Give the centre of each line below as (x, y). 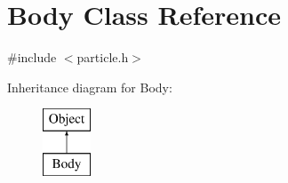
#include (32, 57)
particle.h (103, 57)
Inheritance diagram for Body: (90, 87)
